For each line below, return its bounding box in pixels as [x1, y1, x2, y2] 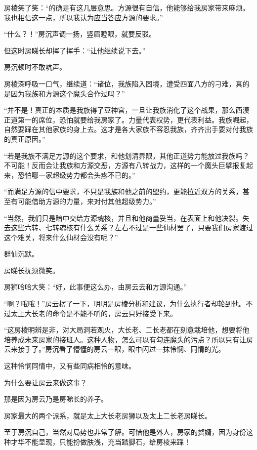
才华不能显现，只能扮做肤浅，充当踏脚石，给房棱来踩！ [10, 437, 191, 447]
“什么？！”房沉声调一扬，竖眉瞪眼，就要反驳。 [4, 29, 156, 39]
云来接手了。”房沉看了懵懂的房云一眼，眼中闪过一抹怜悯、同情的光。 [4, 344, 225, 354]
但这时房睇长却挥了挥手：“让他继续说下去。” [4, 45, 146, 55]
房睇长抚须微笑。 [4, 265, 59, 275]
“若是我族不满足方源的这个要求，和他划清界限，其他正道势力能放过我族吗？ [4, 150, 250, 161]
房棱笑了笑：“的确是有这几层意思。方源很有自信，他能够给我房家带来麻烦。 [4, 2, 250, 12]
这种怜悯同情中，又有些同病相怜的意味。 [4, 361, 135, 371]
